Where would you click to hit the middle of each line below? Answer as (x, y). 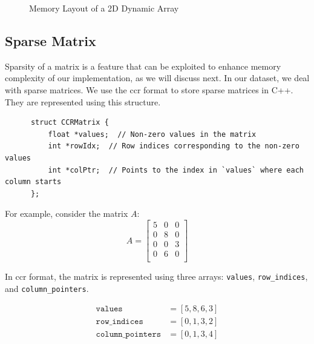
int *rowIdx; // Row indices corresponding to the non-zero (174, 146)
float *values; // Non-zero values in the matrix (152, 134)
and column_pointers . (47, 288)
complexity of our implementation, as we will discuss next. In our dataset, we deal (157, 78)
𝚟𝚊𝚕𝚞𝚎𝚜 (109, 309)
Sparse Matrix (51, 40)
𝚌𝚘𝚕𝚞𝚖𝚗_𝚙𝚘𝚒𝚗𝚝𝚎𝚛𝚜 (129, 335)
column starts (33, 182)
